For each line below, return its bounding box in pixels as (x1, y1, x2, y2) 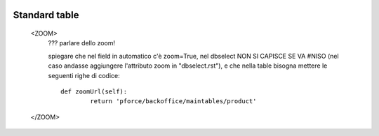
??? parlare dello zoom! (48, 39, 116, 47)
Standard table (13, 9, 79, 21)
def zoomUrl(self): (60, 87, 128, 96)
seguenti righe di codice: (48, 71, 120, 80)
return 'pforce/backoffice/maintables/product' (90, 98, 257, 105)
